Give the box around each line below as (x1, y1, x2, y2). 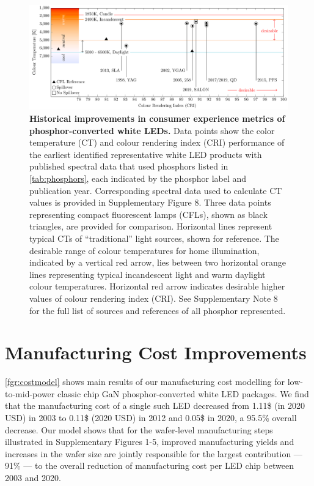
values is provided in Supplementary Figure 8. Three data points (29, 196, 271, 209)
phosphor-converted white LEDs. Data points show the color (29, 124, 275, 136)
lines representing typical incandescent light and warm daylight (29, 267, 266, 280)
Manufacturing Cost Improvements (5, 340, 307, 365)
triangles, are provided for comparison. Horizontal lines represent (29, 220, 272, 233)
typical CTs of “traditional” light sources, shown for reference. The (29, 231, 279, 244)
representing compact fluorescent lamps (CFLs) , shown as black (29, 207, 268, 220)
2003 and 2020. (5, 471, 61, 484)
